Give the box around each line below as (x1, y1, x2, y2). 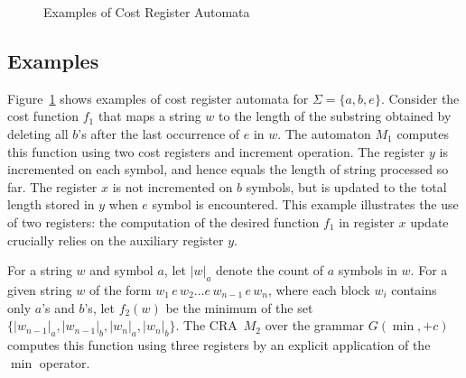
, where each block (267, 280, 370, 299)
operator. (39, 353, 90, 372)
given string (7, 280, 72, 299)
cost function (7, 106, 79, 125)
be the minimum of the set (165, 298, 313, 317)
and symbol (89, 261, 154, 280)
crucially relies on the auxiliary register (7, 230, 224, 249)
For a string (7, 261, 72, 280)
